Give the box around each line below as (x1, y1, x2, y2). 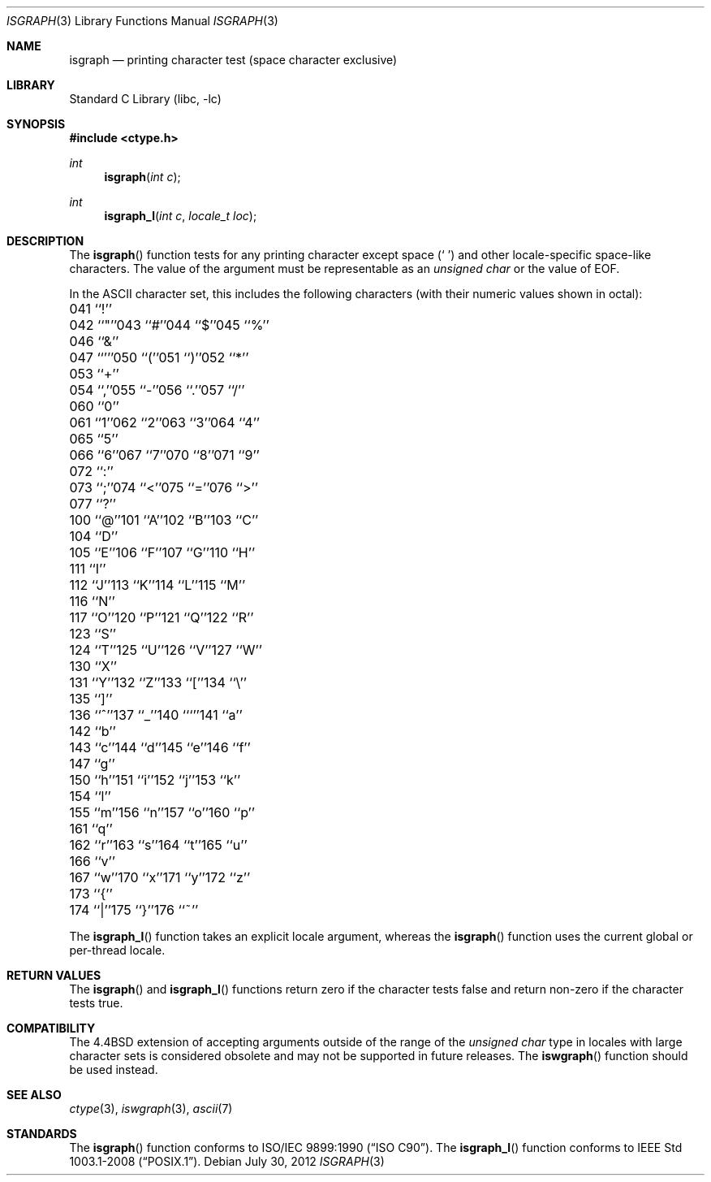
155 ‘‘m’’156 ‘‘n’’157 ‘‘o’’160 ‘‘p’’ (69, 804, 255, 820)
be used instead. (69, 1063, 158, 1076)
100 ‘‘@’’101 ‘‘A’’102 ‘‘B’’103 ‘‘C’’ (69, 512, 259, 528)
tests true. (69, 996, 123, 1010)
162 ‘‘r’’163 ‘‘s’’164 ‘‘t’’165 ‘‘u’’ (69, 837, 248, 853)
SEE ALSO (6, 1088, 62, 1102)
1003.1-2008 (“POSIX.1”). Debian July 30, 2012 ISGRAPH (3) (69, 1154, 385, 1168)
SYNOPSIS (6, 117, 66, 131)
